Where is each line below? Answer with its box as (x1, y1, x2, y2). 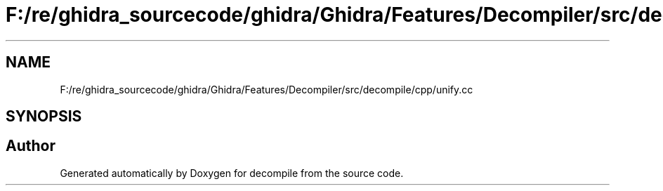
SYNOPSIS (6, 107, 82, 126)
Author (6, 137, 55, 155)
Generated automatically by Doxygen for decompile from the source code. (60, 166, 404, 179)
